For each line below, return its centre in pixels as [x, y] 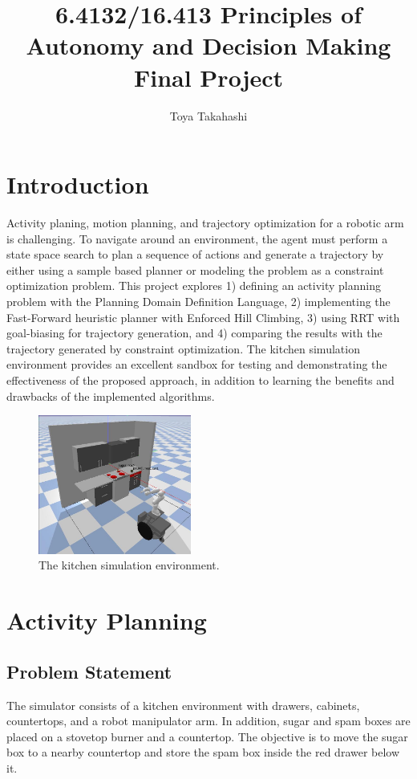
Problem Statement [89, 671]
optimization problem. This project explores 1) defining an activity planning [194, 285]
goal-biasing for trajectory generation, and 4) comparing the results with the [194, 333]
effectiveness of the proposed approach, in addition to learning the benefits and [200, 379]
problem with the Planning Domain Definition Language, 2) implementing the [198, 301]
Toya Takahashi [208, 115]
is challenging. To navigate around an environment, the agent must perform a [197, 238]
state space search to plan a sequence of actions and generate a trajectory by [195, 254]
